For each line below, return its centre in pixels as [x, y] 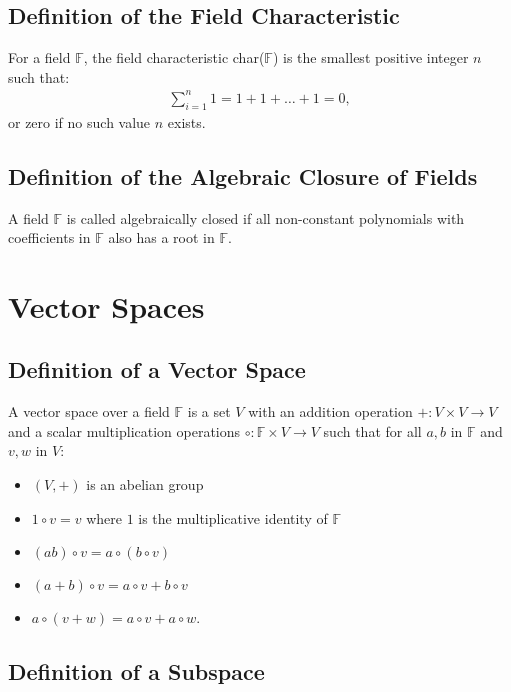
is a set [209, 411]
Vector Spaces [106, 305]
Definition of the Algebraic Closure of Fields [243, 175]
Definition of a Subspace [136, 671]
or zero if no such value [79, 121]
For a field [39, 57]
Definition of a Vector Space [157, 369]
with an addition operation [330, 411]
